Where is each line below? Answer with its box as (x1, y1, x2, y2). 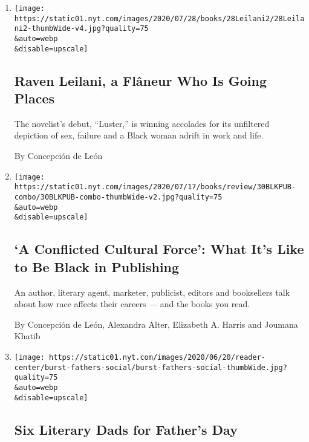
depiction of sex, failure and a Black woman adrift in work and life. (14, 129, 264, 141)
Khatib (14, 330, 41, 342)
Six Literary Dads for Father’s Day (14, 420, 238, 438)
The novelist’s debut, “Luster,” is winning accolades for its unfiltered (14, 117, 270, 129)
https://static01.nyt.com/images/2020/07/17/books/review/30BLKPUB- (14, 183, 296, 192)
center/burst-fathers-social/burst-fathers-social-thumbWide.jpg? (14, 363, 287, 372)
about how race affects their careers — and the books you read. (14, 297, 250, 310)
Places (14, 89, 55, 108)
